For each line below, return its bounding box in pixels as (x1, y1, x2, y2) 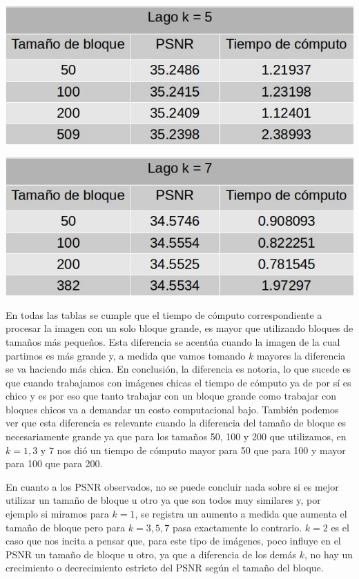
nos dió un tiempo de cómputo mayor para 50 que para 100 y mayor (57, 442, 346, 457)
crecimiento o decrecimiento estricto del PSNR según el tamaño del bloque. (6, 560, 324, 575)
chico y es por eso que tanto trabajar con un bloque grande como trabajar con (6, 389, 337, 403)
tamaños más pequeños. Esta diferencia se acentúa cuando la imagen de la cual (6, 334, 340, 349)
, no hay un (304, 547, 353, 561)
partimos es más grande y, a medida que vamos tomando (6, 348, 246, 362)
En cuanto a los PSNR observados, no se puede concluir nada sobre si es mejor (6, 479, 339, 493)
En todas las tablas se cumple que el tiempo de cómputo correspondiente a (6, 307, 322, 322)
